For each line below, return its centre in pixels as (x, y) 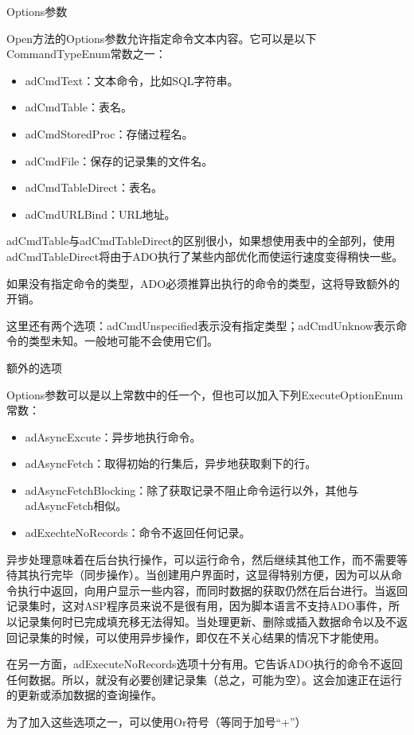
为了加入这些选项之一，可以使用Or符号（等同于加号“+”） (156, 721)
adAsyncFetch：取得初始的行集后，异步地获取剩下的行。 (171, 463)
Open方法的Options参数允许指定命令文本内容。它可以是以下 (162, 38)
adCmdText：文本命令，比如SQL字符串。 (132, 80)
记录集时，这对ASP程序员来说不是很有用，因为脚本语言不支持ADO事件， (197, 606)
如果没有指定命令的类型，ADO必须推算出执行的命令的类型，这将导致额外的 (203, 283)
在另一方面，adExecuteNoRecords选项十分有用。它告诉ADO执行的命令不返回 (205, 664)
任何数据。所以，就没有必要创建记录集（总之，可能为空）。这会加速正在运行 (204, 679)
